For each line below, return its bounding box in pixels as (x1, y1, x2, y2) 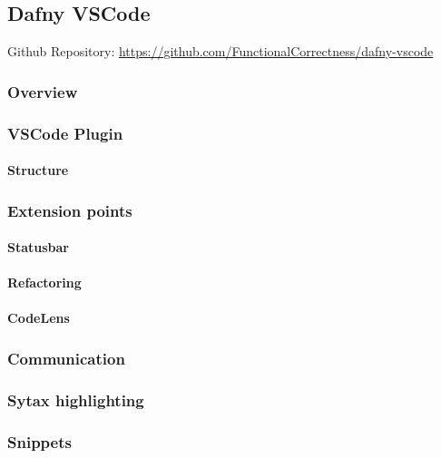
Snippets (7, 430, 72, 453)
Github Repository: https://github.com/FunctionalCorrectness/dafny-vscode (7, 42, 434, 61)
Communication (7, 347, 125, 369)
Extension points (7, 199, 132, 221)
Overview (7, 80, 78, 102)
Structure (7, 161, 69, 180)
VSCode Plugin (7, 122, 123, 144)
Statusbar (7, 238, 69, 257)
